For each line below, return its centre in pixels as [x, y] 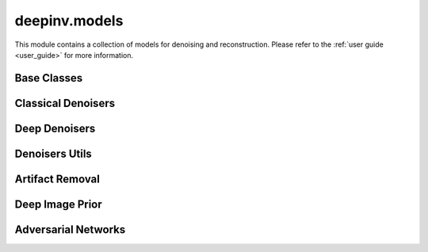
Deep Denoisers [55, 128]
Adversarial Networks [70, 229]
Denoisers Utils [53, 153]
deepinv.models [69, 21]
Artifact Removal [57, 179]
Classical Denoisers [65, 103]
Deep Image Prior [58, 204]
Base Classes [49, 78]
